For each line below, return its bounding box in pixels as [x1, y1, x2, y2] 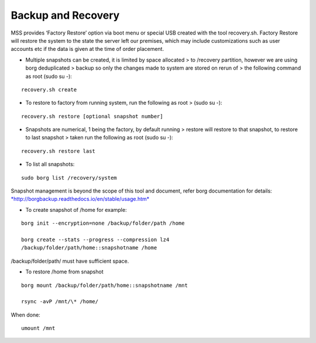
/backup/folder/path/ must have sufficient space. [11, 258, 129, 265]
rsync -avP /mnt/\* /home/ [21, 299, 99, 305]
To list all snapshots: [25, 161, 75, 168]
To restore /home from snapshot [25, 268, 104, 275]
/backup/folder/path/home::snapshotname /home [21, 245, 157, 251]
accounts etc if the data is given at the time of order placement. [11, 46, 164, 53]
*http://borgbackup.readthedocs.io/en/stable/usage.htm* [11, 195, 150, 203]
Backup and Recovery [11, 9, 120, 22]
